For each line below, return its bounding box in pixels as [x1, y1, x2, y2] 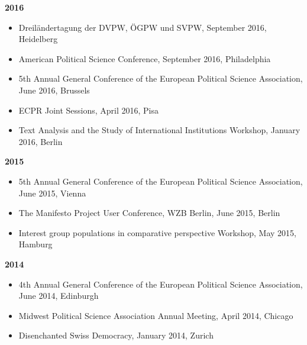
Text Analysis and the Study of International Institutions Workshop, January [18, 124, 300, 136]
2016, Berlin [18, 135, 63, 147]
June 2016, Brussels [18, 83, 90, 96]
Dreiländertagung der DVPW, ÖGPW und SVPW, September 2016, [18, 21, 267, 33]
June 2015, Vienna [18, 186, 86, 199]
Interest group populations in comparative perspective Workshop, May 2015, [18, 226, 296, 238]
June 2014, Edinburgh [18, 289, 99, 302]
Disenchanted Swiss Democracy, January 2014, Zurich [18, 329, 214, 341]
